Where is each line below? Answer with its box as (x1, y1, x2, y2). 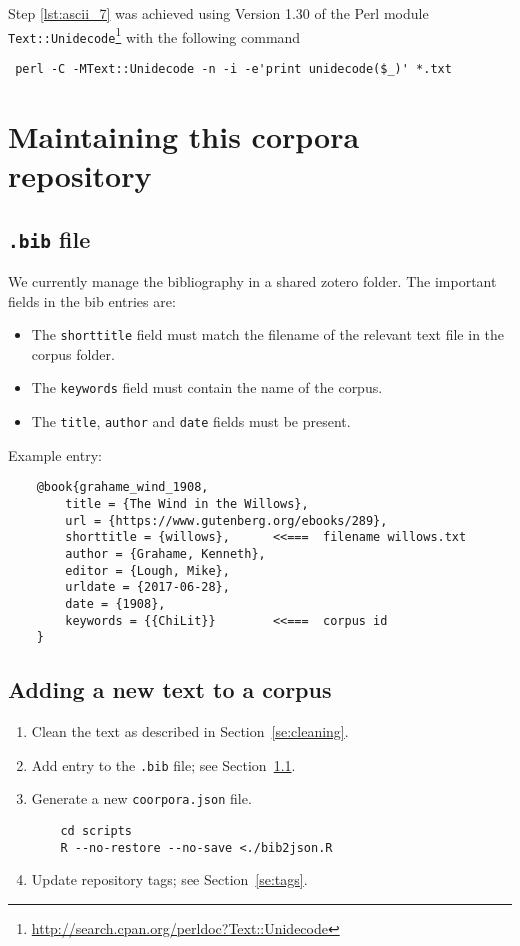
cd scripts (60, 823, 133, 838)
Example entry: (8, 444, 102, 465)
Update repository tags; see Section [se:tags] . (31, 869, 308, 890)
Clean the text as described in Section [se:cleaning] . (31, 721, 349, 742)
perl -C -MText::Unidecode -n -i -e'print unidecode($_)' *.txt (15, 61, 452, 76)
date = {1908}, (65, 596, 166, 611)
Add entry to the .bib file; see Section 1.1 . (31, 754, 296, 775)
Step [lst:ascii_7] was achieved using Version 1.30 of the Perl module (8, 3, 429, 23)
